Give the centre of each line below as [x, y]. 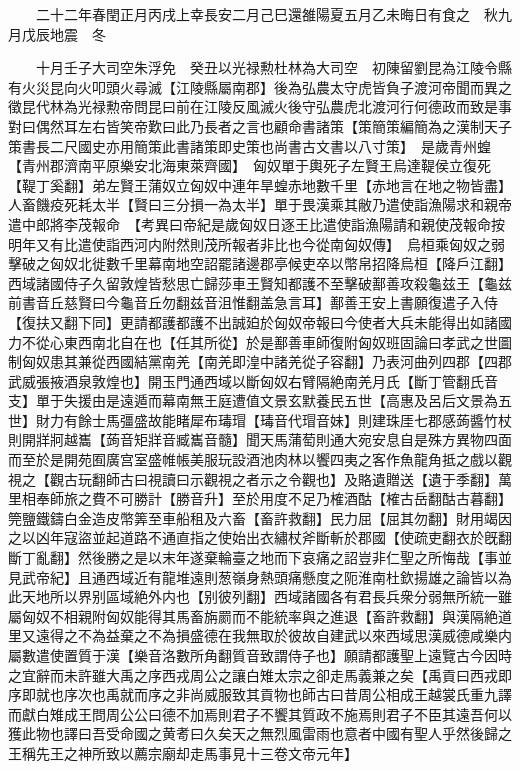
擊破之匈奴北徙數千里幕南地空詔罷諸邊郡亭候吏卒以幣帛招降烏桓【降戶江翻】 [256, 263]
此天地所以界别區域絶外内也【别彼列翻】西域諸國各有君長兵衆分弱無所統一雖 [260, 596]
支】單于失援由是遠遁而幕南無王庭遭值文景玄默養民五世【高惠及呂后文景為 [253, 400]
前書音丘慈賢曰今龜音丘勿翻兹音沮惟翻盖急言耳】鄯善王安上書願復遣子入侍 [253, 302]
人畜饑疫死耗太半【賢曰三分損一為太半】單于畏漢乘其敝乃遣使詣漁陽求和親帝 [260, 204]
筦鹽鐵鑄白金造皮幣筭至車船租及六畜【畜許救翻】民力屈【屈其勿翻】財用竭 [253, 517]
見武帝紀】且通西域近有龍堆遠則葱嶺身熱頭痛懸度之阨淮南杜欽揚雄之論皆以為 [260, 576]
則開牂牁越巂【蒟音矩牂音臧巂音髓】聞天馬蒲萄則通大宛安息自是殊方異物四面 [260, 439]
